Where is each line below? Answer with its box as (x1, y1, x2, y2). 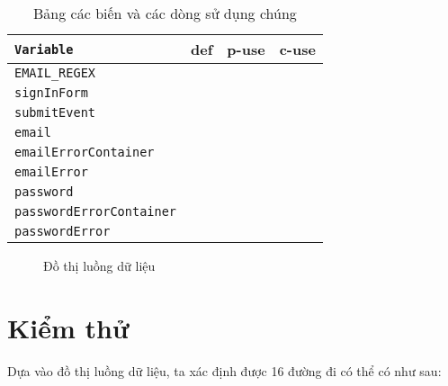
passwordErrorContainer (14, 204, 177, 219)
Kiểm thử (7, 309, 130, 346)
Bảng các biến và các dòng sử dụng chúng (33, 3, 297, 23)
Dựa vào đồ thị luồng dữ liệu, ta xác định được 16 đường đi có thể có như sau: (7, 361, 442, 380)
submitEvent (14, 105, 96, 120)
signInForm (14, 85, 88, 100)
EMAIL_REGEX (14, 66, 96, 80)
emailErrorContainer (14, 145, 155, 159)
